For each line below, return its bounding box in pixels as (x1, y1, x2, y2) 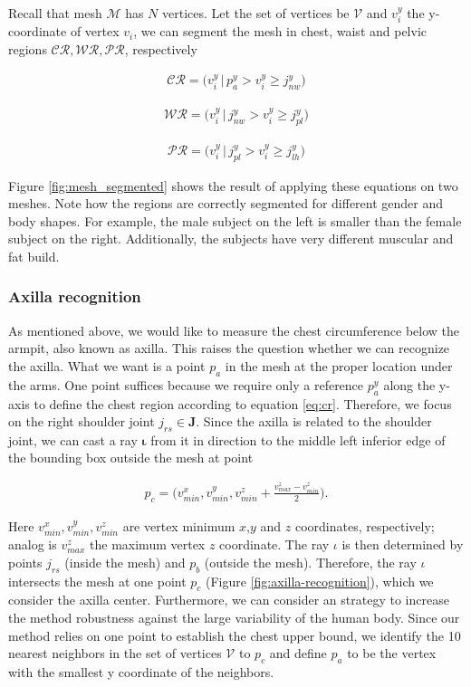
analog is (8, 535, 57, 554)
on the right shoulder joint (8, 412, 155, 431)
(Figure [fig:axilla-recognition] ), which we (206, 571, 434, 590)
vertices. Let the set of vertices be (162, 4, 350, 22)
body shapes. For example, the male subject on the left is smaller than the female (8, 211, 462, 230)
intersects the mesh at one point (8, 571, 187, 590)
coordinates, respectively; (294, 516, 435, 535)
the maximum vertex (90, 535, 206, 554)
